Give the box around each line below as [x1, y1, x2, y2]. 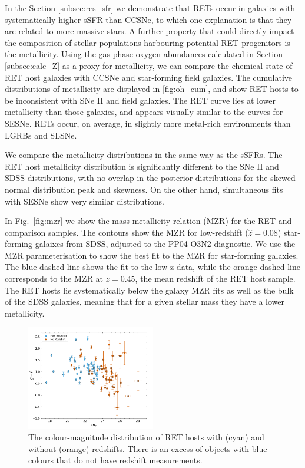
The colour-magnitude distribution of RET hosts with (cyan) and [28, 431, 264, 443]
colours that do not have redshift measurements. [28, 454, 203, 466]
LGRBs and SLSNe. [5, 128, 77, 141]
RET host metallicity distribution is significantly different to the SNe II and [5, 160, 279, 172]
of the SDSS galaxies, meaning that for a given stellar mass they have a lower [5, 295, 285, 308]
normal [5, 183, 30, 195]
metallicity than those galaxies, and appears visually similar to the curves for [5, 106, 283, 118]
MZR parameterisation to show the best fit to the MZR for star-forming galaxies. [5, 249, 299, 261]
